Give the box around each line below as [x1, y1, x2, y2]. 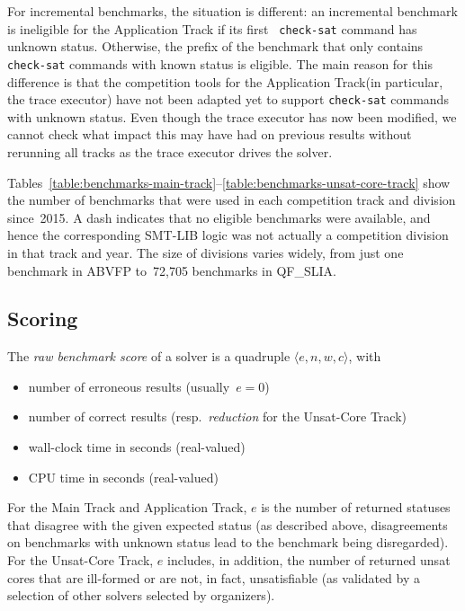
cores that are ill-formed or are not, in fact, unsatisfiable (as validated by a [7, 568, 421, 587]
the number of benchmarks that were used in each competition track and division [7, 190, 456, 209]
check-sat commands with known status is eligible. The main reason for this [7, 54, 433, 73]
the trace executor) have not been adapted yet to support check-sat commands [7, 90, 449, 109]
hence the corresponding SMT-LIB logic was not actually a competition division [7, 226, 449, 244]
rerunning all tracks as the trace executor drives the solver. [7, 142, 333, 161]
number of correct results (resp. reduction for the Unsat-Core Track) [28, 407, 407, 426]
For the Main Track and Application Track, [7, 498, 247, 517]
